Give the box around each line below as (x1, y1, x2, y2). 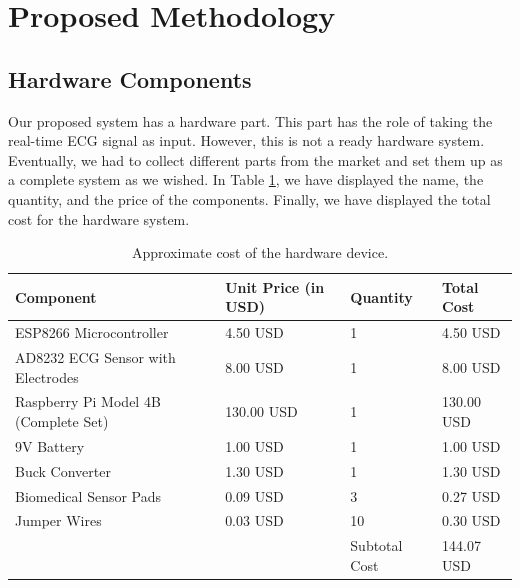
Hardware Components (8, 63, 252, 94)
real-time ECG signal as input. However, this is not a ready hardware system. (8, 130, 485, 151)
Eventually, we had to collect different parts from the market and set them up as (8, 149, 503, 170)
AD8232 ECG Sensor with (15, 347, 176, 368)
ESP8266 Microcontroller (15, 322, 169, 343)
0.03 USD (225, 510, 284, 531)
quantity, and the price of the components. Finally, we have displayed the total (8, 188, 491, 209)
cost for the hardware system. (8, 208, 190, 229)
